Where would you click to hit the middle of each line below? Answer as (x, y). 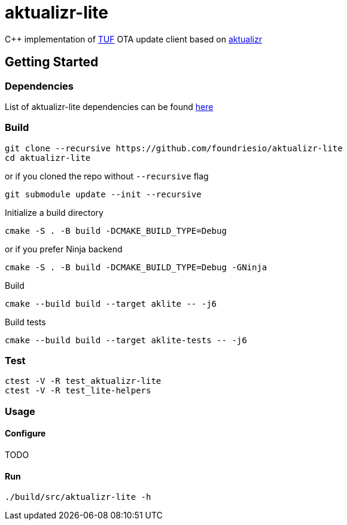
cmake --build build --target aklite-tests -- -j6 (126, 340)
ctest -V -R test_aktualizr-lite (83, 381)
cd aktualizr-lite (48, 158)
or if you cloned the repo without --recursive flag (107, 176)
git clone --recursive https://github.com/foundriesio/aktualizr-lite (174, 148)
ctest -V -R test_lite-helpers (78, 391)
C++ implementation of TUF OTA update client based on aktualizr (134, 39)
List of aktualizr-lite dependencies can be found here (109, 106)
